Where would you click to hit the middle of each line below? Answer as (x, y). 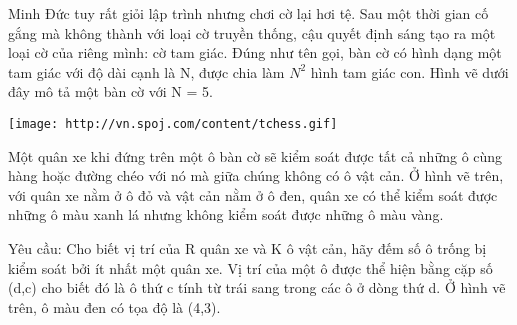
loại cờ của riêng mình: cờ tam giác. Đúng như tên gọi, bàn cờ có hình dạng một (255, 52)
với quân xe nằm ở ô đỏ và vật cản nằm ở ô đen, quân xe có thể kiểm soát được (253, 194)
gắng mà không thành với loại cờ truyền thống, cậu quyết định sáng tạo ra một (252, 32)
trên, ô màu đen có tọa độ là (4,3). (114, 306)
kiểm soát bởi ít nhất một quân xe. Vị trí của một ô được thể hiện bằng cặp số (250, 267)
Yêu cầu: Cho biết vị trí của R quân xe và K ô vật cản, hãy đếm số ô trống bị (247, 248)
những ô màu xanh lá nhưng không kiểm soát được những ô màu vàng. (226, 214)
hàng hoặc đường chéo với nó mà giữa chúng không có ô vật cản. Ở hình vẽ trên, (256, 175)
